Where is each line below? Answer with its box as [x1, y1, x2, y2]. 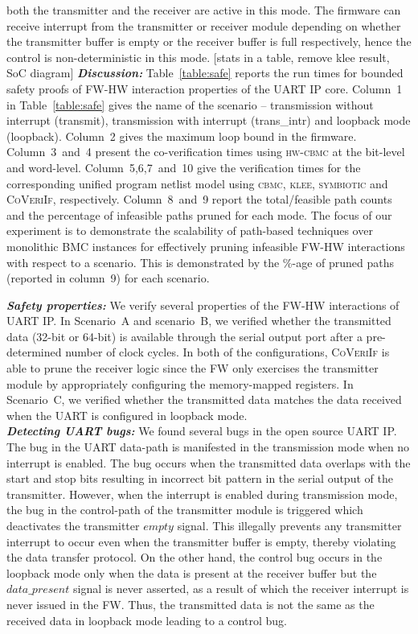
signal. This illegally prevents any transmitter [177, 517, 402, 533]
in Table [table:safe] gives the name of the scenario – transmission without [6, 96, 374, 113]
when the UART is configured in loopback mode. [6, 406, 248, 423]
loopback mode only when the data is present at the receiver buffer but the [6, 564, 377, 581]
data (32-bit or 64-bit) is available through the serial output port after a [6, 327, 363, 344]
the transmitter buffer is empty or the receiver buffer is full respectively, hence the [6, 33, 412, 50]
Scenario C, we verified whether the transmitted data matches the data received [6, 391, 402, 408]
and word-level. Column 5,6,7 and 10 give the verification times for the [6, 158, 361, 175]
